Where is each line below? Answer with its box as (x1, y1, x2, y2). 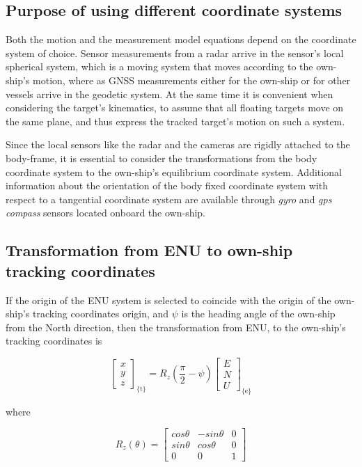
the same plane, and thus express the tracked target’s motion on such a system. (6, 113, 345, 128)
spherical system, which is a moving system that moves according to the (6, 59, 313, 74)
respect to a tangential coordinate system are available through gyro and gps (6, 191, 332, 206)
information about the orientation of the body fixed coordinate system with (6, 178, 329, 193)
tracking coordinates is (6, 333, 102, 348)
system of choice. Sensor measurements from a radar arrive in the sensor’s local (6, 45, 344, 60)
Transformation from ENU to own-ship (6, 239, 293, 261)
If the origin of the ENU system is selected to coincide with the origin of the (6, 292, 331, 307)
